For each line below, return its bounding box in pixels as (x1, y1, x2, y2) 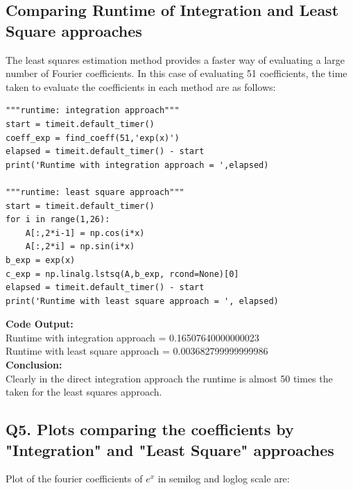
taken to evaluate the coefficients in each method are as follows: (6, 79, 276, 94)
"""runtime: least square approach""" (6, 187, 184, 197)
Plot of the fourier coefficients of (6, 471, 143, 486)
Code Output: (6, 316, 74, 331)
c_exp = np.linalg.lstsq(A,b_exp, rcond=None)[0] (6, 269, 239, 279)
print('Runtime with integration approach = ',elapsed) (6, 160, 269, 170)
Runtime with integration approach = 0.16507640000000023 (6, 330, 259, 344)
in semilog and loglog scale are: (157, 471, 290, 486)
